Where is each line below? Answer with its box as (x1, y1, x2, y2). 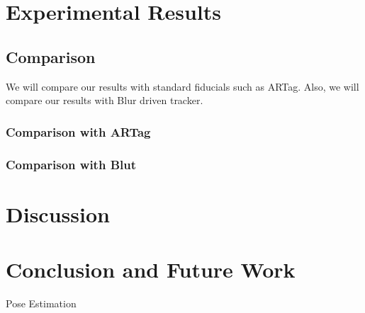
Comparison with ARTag (6, 123, 151, 140)
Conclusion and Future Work (6, 255, 296, 284)
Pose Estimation (6, 295, 77, 310)
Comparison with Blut (6, 155, 137, 173)
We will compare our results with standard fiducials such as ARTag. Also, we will (6, 79, 359, 93)
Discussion (6, 199, 110, 228)
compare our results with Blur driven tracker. (6, 93, 203, 108)
